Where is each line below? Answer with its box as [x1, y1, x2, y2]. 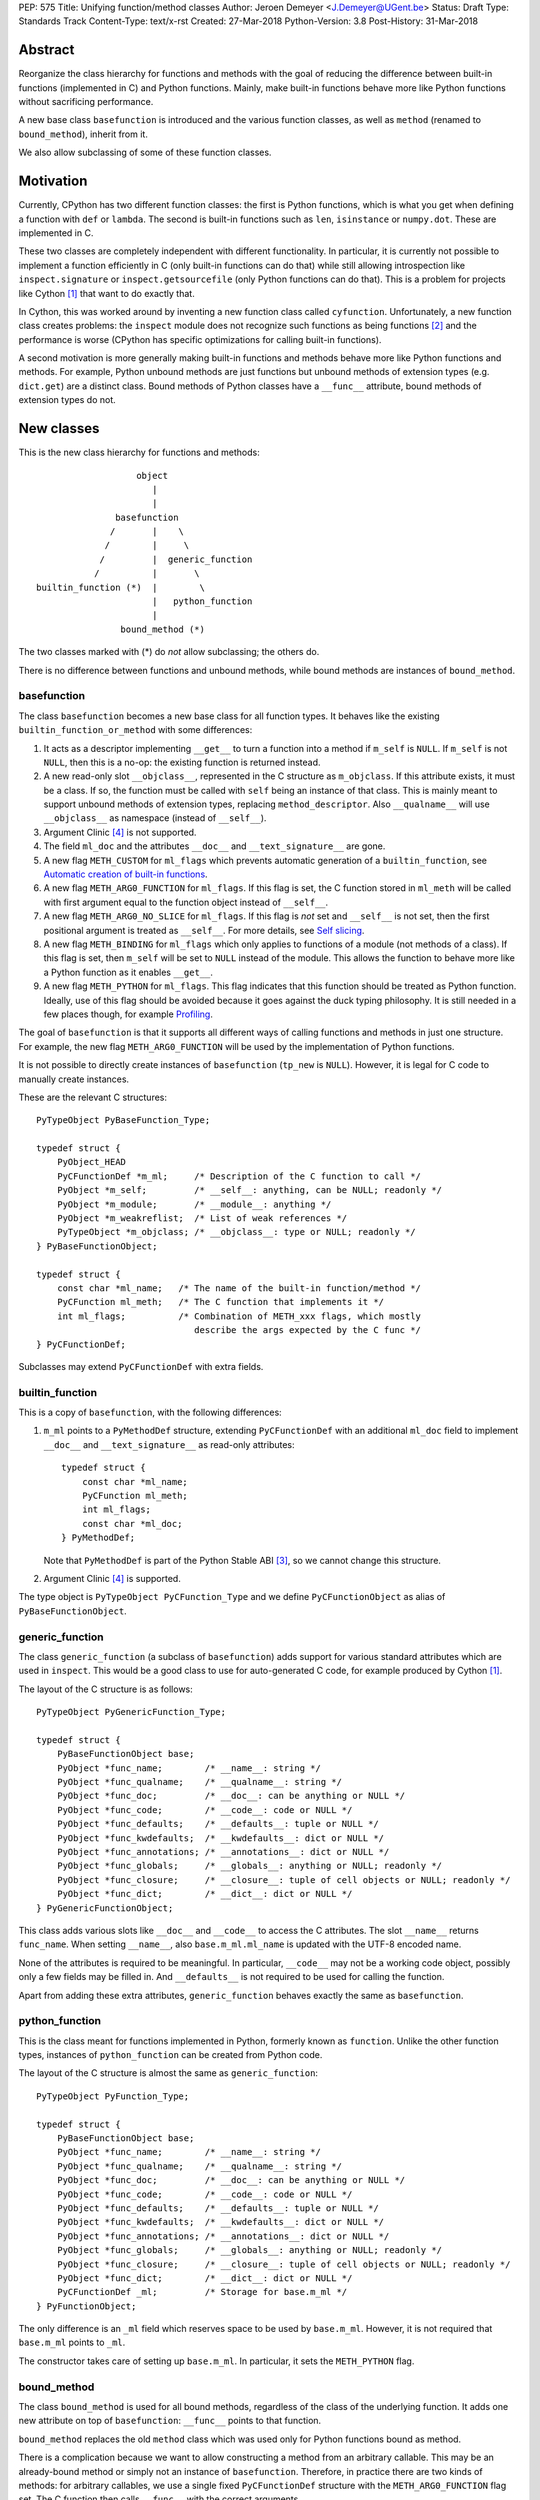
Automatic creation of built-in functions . [43, 868, 209, 880]
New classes [18, 420, 100, 437]
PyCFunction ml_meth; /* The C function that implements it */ [56, 1296, 385, 1308]
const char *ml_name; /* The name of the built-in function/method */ [56, 1282, 422, 1294]
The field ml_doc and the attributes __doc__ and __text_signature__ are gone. [43, 840, 386, 852]
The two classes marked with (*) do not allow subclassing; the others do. [18, 646, 320, 658]
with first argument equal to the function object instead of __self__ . [43, 896, 329, 908]
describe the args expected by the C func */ [193, 1325, 422, 1336]
